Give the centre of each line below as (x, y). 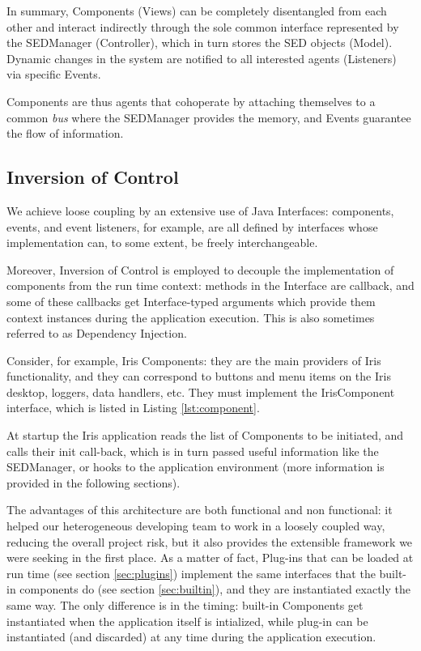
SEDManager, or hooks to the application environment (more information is (196, 467)
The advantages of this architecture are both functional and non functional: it (200, 510)
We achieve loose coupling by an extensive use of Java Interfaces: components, (200, 210)
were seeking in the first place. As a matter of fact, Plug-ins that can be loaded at (210, 557)
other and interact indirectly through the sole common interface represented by (203, 26)
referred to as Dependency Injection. (97, 333)
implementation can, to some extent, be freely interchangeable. (162, 243)
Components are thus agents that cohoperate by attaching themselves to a (191, 101)
